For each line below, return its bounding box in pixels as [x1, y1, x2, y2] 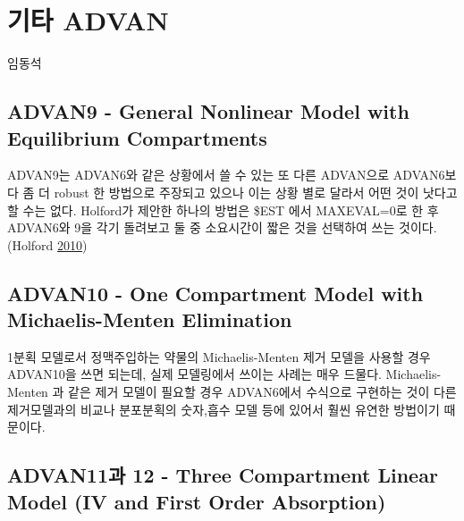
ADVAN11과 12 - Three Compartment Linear [7, 461, 438, 489]
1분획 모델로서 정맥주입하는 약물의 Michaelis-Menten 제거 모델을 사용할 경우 [7, 347, 431, 366]
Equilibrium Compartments [7, 123, 267, 151]
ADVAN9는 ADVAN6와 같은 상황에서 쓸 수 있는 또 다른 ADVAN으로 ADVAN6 [7, 165, 445, 184]
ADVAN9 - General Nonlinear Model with [7, 97, 409, 125]
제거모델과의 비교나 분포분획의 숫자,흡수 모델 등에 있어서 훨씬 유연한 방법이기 [7, 399, 440, 418]
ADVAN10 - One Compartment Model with [7, 279, 424, 307]
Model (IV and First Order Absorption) [7, 487, 386, 515]
